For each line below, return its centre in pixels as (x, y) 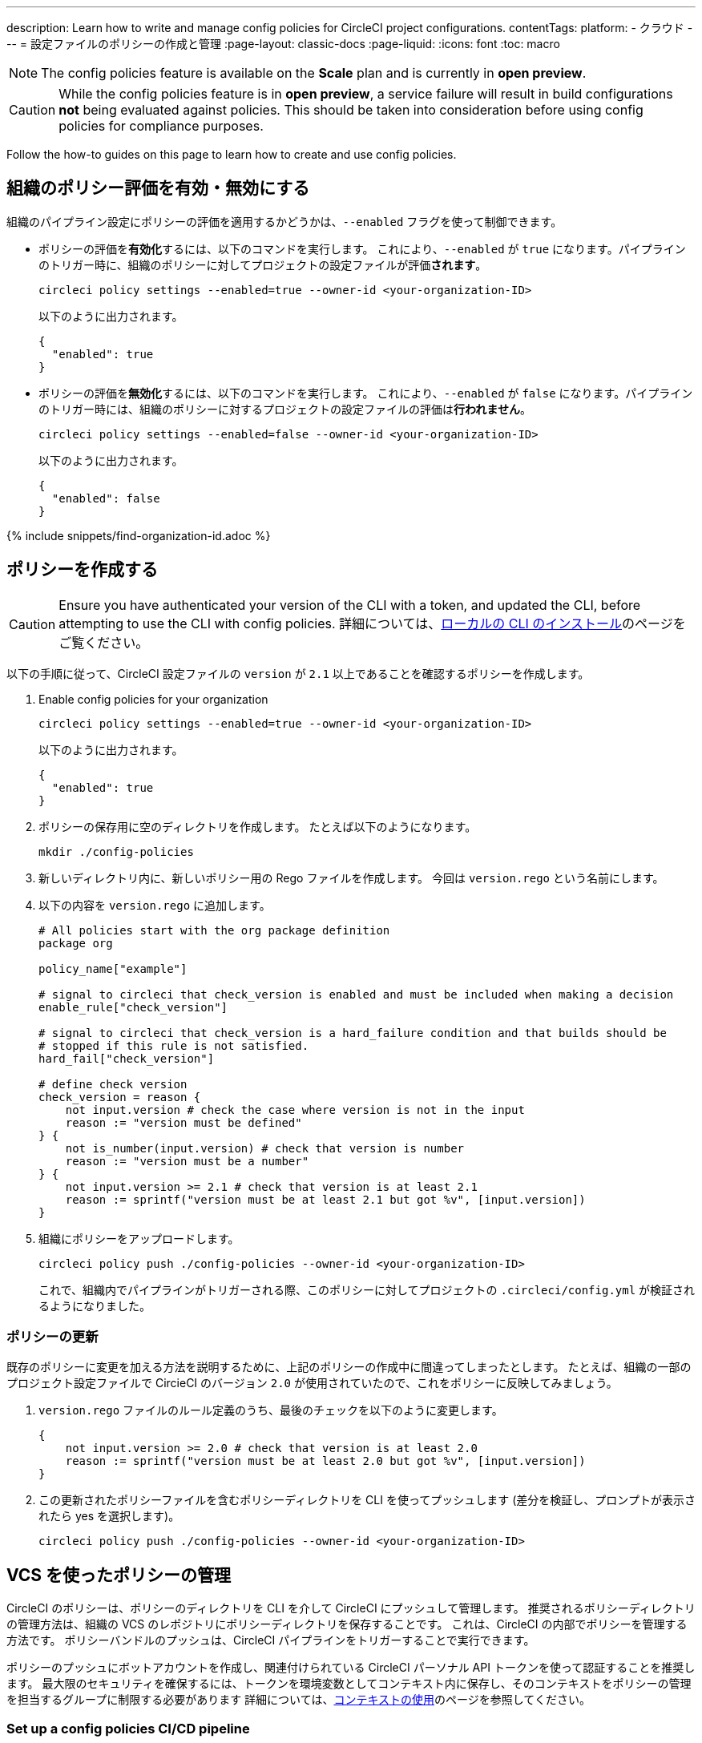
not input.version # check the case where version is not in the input (295, 1110)
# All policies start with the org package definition (214, 930)
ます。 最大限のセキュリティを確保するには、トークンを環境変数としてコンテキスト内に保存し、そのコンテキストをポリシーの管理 (349, 1684)
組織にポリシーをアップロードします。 (139, 1238)
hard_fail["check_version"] (127, 1058)
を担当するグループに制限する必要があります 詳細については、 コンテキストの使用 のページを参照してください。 (299, 1700)
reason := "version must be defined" (184, 1122)
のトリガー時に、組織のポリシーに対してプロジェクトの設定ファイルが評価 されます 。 (263, 264)
